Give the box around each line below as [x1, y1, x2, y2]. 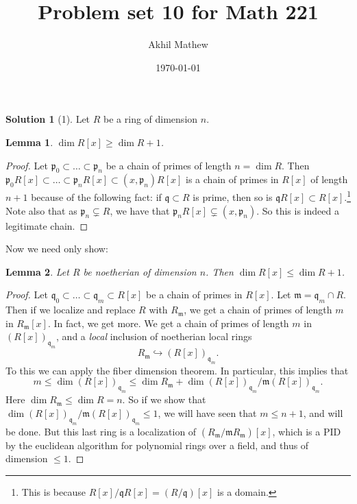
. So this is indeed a [256, 203, 339, 217]
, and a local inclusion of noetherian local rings [56, 329, 252, 344]
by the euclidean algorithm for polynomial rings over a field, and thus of [5, 437, 309, 452]
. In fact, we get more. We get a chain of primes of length [47, 315, 289, 330]
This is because [21, 484, 86, 499]
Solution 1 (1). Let [5, 112, 90, 126]
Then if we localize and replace [5, 302, 136, 317]
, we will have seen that [158, 405, 257, 420]
